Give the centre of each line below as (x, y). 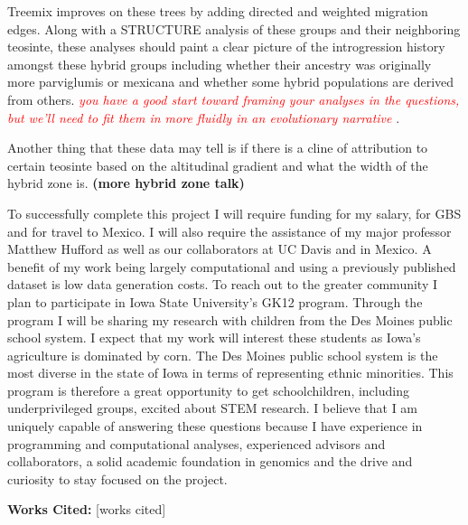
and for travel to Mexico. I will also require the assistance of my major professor (229, 231)
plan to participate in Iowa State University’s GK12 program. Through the (215, 301)
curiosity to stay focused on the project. (117, 478)
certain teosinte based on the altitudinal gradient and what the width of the (218, 165)
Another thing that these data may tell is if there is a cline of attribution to (218, 148)
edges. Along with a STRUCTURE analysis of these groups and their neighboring (234, 28)
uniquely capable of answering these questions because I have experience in (215, 426)
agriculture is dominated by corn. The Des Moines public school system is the (223, 355)
